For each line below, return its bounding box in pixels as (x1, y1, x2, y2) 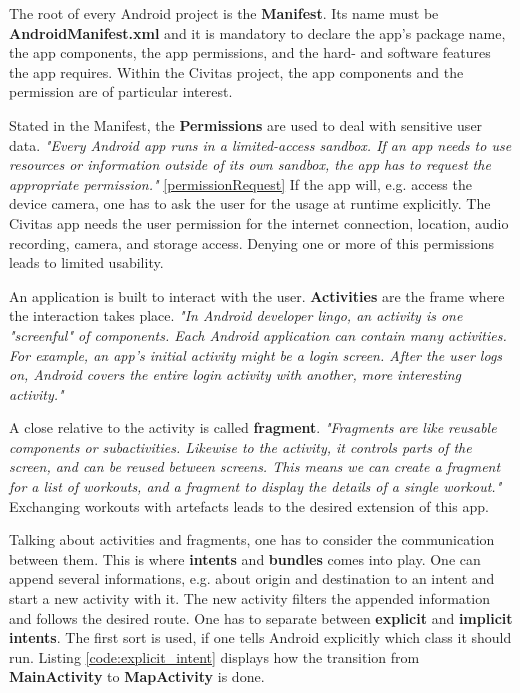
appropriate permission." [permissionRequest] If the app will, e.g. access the (9, 173, 472, 194)
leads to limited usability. (9, 252, 164, 273)
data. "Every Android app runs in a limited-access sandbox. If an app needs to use (9, 134, 512, 155)
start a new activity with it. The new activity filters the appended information (9, 588, 490, 609)
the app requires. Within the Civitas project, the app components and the (9, 61, 464, 82)
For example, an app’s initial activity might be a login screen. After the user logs (9, 344, 503, 365)
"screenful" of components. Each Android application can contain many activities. (9, 324, 507, 345)
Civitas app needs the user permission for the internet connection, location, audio (9, 212, 509, 233)
